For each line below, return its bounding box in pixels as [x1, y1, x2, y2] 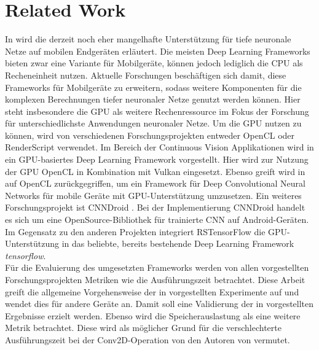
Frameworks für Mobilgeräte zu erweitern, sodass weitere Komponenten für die [5, 80, 302, 93]
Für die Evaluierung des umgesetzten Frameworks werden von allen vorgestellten [5, 261, 309, 274]
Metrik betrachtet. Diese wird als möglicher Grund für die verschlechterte [5, 321, 282, 334]
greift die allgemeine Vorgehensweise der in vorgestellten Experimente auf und [5, 285, 299, 298]
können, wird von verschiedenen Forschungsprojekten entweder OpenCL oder [5, 128, 295, 141]
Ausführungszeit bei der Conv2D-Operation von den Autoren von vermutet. [5, 333, 290, 346]
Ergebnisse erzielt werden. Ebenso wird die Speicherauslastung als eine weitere [5, 309, 301, 322]
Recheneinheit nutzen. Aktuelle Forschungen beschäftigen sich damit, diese [5, 68, 286, 81]
